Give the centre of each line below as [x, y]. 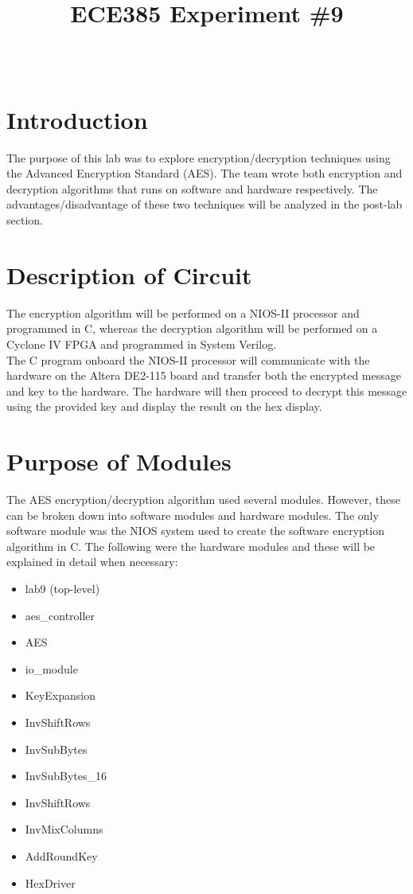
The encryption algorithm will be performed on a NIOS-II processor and [183, 312]
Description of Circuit [129, 274]
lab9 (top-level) [62, 588]
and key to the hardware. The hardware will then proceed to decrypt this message [207, 390]
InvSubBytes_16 [66, 776]
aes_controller [60, 615]
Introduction [77, 119]
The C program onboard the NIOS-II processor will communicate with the [188, 359]
